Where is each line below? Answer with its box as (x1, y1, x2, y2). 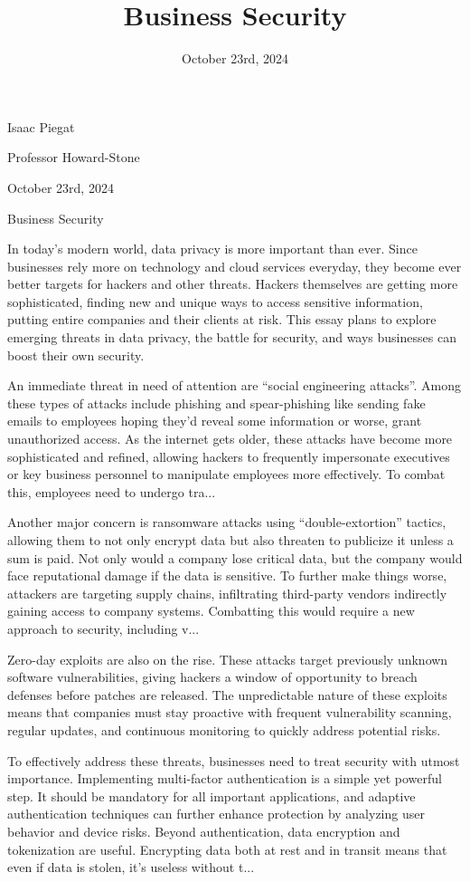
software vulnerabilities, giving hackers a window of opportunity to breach (7, 667, 418, 686)
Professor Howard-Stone (7, 148, 140, 167)
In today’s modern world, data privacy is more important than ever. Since (7, 239, 418, 258)
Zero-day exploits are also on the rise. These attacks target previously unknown (7, 649, 448, 668)
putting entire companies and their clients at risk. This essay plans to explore (7, 310, 437, 329)
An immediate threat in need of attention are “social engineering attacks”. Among (7, 376, 461, 395)
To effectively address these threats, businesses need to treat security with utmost (7, 751, 460, 770)
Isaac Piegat (7, 117, 75, 136)
